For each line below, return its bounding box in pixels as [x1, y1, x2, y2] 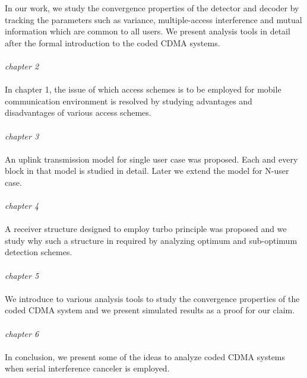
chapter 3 [5, 129, 39, 142]
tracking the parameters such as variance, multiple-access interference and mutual [5, 13, 302, 26]
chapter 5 [5, 269, 39, 281]
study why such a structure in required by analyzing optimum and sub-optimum [5, 234, 297, 246]
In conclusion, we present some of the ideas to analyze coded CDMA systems [5, 350, 286, 363]
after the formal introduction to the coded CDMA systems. [5, 36, 220, 49]
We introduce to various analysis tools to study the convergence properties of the [5, 292, 300, 304]
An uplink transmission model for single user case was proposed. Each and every [5, 153, 298, 165]
